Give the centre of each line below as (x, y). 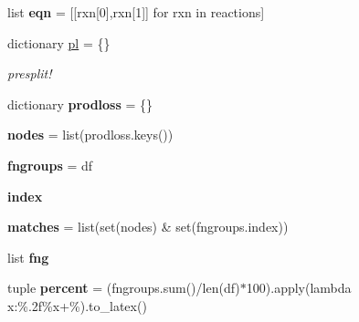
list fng (28, 257)
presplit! (30, 73)
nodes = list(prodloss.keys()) (90, 135)
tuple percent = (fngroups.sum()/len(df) (124, 288)
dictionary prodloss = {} (80, 104)
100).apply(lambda (299, 288)
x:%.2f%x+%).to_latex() (77, 305)
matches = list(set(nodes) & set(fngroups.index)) (148, 227)
